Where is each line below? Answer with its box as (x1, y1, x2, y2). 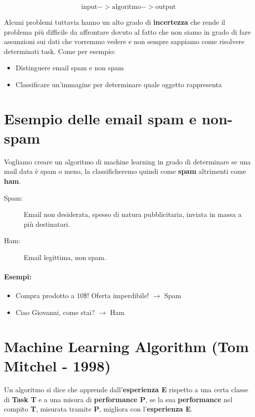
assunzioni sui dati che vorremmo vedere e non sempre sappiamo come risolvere (4, 36, 245, 47)
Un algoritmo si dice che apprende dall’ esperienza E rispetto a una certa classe (4, 384, 249, 394)
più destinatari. (24, 218, 70, 229)
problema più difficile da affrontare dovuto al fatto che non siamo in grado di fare (4, 26, 251, 37)
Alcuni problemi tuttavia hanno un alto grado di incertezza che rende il (4, 17, 225, 27)
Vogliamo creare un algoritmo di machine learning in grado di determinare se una (4, 156, 251, 166)
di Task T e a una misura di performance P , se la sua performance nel (4, 394, 233, 404)
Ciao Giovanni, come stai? (15, 307, 95, 317)
